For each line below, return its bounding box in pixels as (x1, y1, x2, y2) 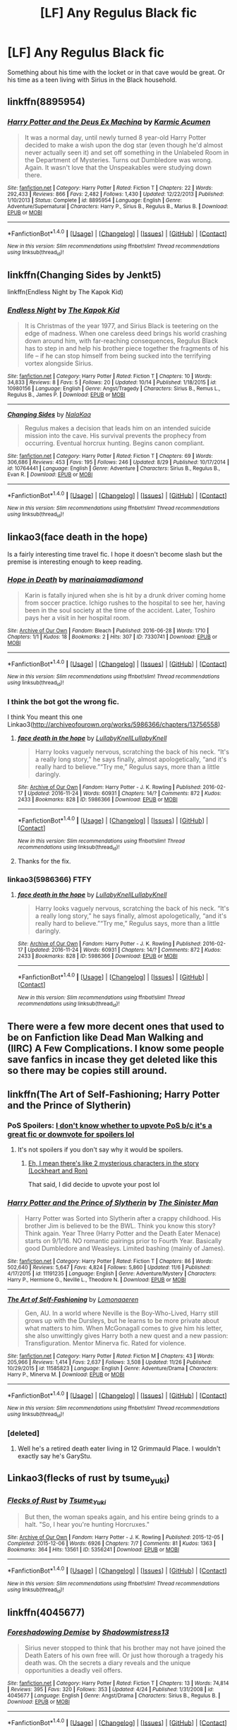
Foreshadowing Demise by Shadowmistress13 (7, 1628, 169, 1638)
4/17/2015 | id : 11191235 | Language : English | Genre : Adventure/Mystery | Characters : (7, 1270, 217, 1277)
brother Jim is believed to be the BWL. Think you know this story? (24, 1221, 216, 1230)
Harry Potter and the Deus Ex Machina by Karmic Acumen (7, 117, 211, 127)
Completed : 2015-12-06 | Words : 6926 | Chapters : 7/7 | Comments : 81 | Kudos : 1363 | (7, 1540, 217, 1547)
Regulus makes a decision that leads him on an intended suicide (24, 423, 212, 432)
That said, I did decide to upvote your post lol (28, 1180, 160, 1189)
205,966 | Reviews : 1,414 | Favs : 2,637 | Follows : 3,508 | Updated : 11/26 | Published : (7, 1358, 212, 1366)
